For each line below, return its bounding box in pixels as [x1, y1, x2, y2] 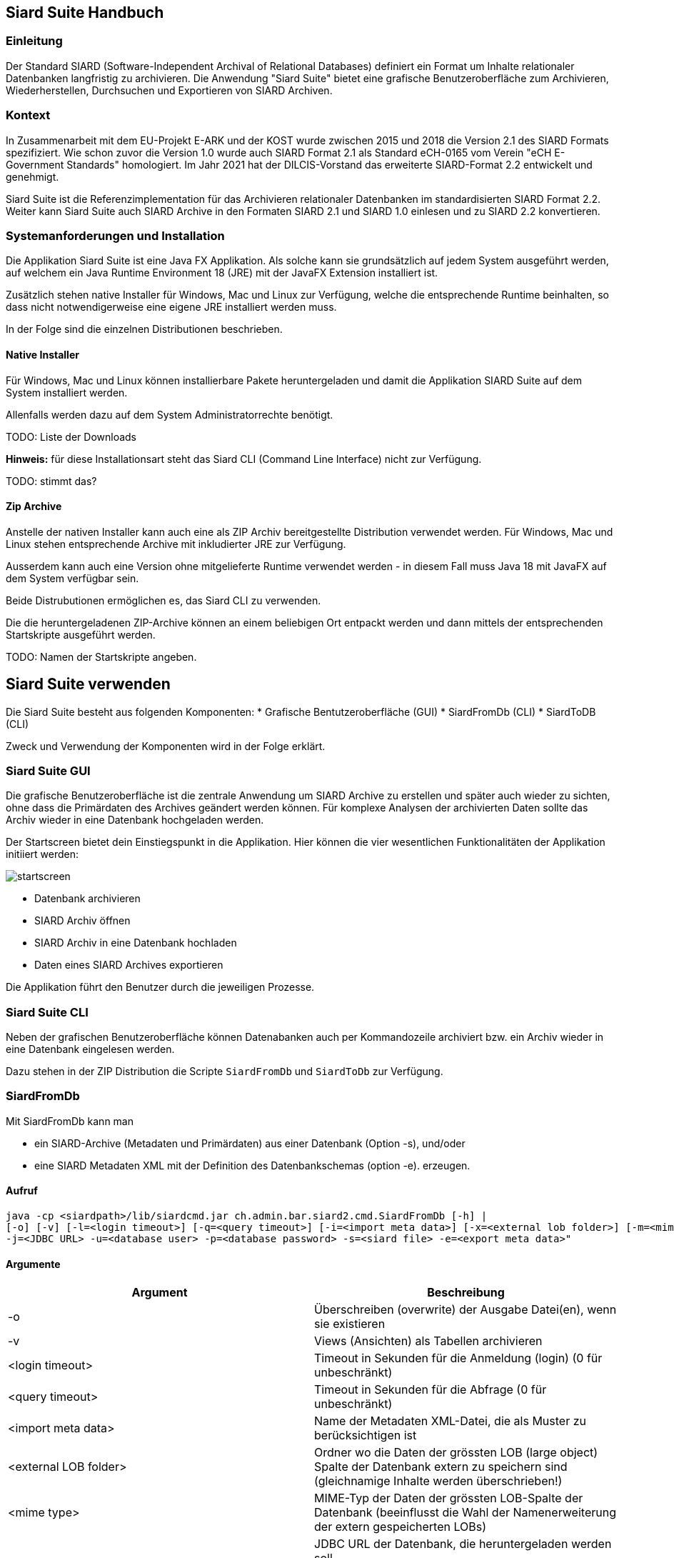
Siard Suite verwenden [6, 675, 171, 694]
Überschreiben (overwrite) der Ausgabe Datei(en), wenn [314, 1302, 617, 1317]
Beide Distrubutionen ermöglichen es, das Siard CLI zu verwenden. [6, 594, 321, 606]
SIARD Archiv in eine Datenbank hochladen [34, 937, 237, 949]
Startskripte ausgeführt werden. [6, 628, 156, 641]
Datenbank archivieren [34, 892, 141, 905]
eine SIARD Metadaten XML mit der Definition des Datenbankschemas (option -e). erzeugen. [34, 1159, 471, 1172]
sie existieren [314, 1317, 386, 1332]
